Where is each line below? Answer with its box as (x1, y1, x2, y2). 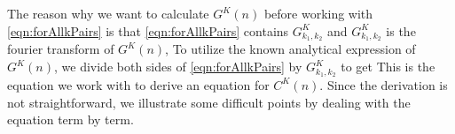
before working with (263, 4, 373, 22)
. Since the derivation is (319, 75, 448, 93)
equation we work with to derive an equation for (7, 75, 270, 93)
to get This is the (341, 57, 435, 76)
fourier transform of (7, 40, 114, 58)
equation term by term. (7, 110, 134, 129)
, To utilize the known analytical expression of (165, 40, 416, 58)
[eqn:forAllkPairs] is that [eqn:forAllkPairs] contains (7, 21, 289, 40)
